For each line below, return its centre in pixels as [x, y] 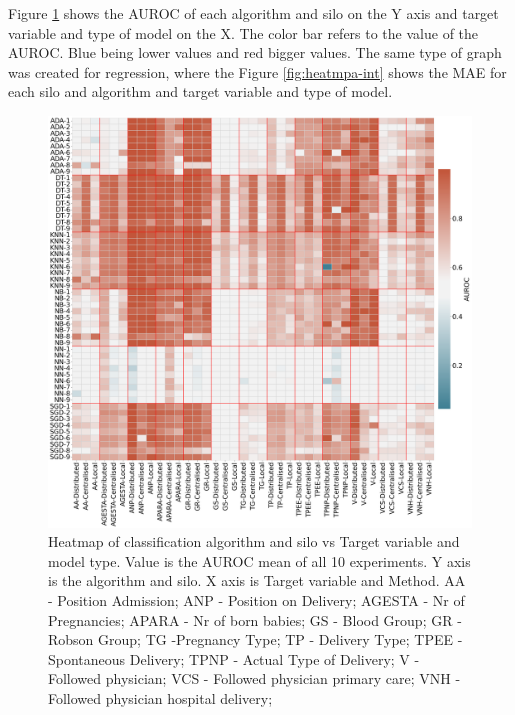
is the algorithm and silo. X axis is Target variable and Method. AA [257, 580]
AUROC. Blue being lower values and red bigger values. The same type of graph [255, 52]
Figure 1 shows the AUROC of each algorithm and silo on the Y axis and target [253, 13]
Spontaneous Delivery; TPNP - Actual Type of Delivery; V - [234, 658]
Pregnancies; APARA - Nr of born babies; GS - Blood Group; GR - [255, 619]
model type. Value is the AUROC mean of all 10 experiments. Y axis [259, 560]
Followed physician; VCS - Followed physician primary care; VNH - [254, 678]
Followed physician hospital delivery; [160, 697]
